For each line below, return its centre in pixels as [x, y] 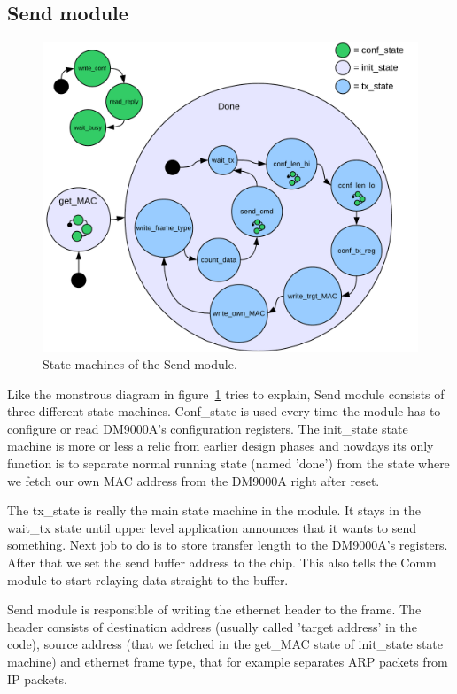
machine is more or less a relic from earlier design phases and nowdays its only [221, 446]
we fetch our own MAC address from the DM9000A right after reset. [194, 480]
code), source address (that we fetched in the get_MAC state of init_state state [225, 644]
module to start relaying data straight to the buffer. [148, 579]
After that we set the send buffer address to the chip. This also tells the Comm [222, 563]
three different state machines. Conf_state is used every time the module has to [224, 411]
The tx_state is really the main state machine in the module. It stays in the [214, 510]
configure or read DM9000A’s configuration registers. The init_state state [208, 428]
